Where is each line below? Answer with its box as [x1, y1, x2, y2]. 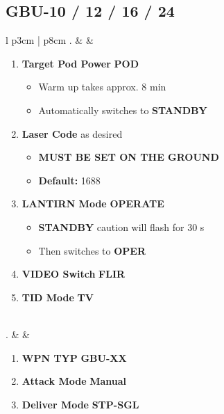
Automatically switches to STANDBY [38, 102, 207, 117]
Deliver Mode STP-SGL [21, 397, 139, 411]
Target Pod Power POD [21, 56, 139, 70]
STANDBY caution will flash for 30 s [38, 219, 205, 234]
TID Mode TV [21, 289, 94, 304]
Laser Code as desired [21, 126, 123, 141]
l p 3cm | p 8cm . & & [6, 33, 94, 47]
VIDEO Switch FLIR [21, 266, 126, 281]
